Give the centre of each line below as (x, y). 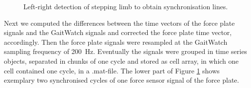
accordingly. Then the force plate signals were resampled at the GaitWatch (116, 42)
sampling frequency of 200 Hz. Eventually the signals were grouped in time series (125, 51)
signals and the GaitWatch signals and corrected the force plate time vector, (118, 32)
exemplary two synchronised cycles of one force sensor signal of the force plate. (122, 80)
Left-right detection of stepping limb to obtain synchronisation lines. (126, 6)
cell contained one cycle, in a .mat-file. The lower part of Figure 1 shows (112, 70)
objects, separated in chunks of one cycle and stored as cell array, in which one (121, 61)
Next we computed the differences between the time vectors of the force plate (119, 23)
